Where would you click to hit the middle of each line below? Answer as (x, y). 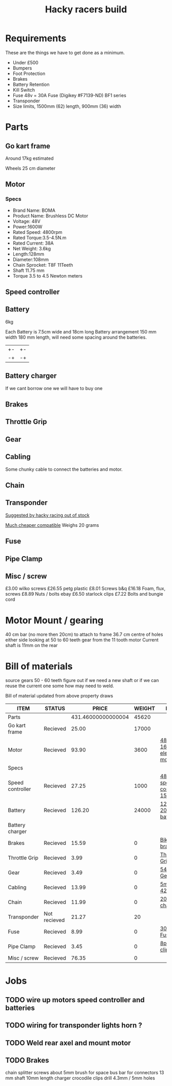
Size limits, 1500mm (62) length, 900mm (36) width (67, 106)
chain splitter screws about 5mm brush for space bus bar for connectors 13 (85, 1073)
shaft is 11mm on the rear (31, 646)
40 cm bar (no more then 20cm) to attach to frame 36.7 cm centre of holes (84, 634)
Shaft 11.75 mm (28, 270)
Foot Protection (29, 73)
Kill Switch (24, 90)
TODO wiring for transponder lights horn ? (74, 1026)
